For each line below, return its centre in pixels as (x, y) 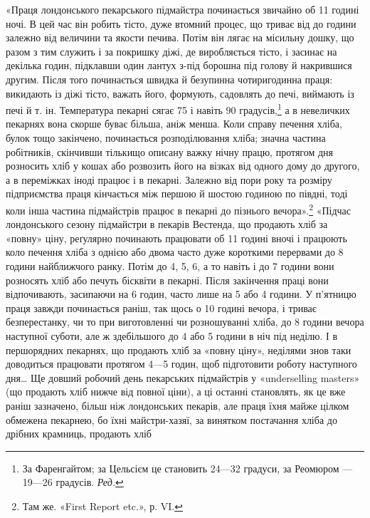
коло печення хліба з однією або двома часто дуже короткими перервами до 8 (175, 252)
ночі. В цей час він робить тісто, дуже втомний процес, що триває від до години (181, 23)
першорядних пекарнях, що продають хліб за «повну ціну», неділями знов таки (179, 349)
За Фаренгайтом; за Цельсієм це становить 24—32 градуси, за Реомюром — (187, 468)
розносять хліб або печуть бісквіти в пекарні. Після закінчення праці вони (167, 280)
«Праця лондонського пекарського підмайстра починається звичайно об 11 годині (183, 9)
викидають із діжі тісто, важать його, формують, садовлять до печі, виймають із (180, 93)
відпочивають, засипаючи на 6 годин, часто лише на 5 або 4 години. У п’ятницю (181, 294)
